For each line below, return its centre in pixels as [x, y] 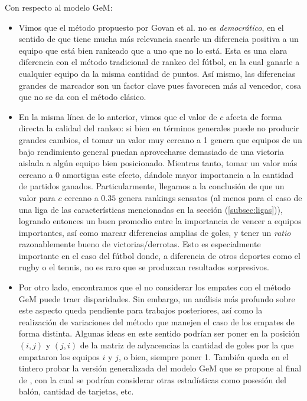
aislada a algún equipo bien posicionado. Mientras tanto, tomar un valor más [158, 163]
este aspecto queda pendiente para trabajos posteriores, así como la [141, 310]
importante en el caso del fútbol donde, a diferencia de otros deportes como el [159, 255]
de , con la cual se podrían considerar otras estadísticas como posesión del [152, 379]
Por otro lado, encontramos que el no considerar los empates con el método [155, 287]
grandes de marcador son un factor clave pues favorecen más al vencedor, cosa [160, 85]
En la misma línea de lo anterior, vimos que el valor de [118, 116]
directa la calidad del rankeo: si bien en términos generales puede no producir [159, 128]
